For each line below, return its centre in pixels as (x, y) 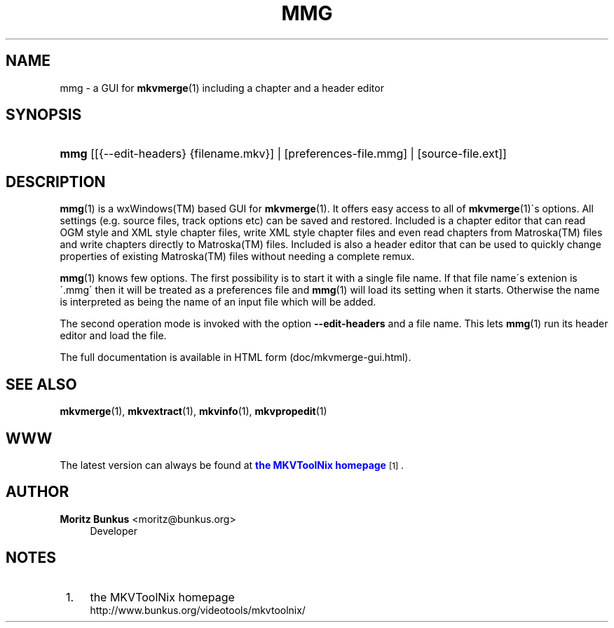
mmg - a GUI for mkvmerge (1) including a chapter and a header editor (222, 88)
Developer (114, 531)
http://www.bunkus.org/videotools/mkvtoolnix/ (198, 610)
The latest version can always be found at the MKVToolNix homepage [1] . (232, 465)
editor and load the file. (113, 336)
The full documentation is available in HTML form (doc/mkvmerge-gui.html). (236, 357)
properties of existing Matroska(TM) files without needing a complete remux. (237, 257)
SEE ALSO (41, 384)
